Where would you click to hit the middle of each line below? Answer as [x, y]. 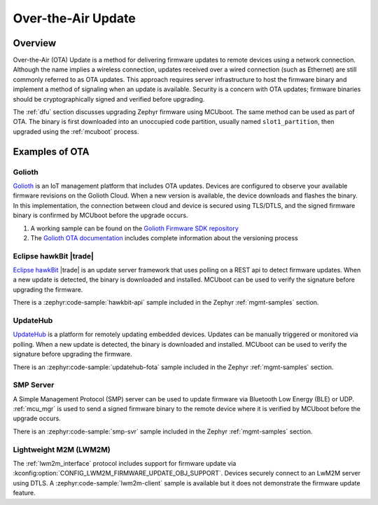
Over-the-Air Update [74, 18]
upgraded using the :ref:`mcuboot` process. [76, 131]
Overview [35, 43]
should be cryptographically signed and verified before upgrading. [109, 99]
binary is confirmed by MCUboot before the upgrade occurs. [100, 215]
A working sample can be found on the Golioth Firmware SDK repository [135, 228]
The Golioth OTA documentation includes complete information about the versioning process [164, 237]
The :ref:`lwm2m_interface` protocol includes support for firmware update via [125, 463]
